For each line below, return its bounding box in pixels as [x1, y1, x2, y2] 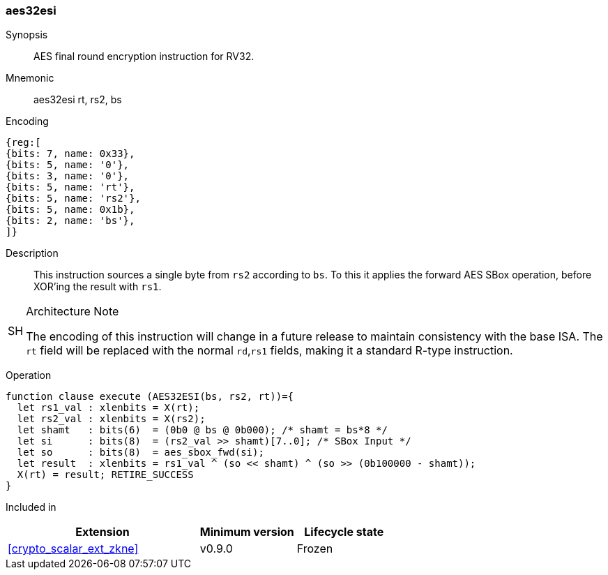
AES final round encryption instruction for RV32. [33, 50, 254, 63]
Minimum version [199, 525, 294, 539]
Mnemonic [6, 72, 54, 84]
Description [6, 247, 59, 260]
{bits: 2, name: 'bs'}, [6, 215, 135, 227]
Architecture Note [26, 304, 119, 319]
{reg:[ [6, 137, 41, 149]
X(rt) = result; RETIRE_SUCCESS [17, 469, 194, 481]
